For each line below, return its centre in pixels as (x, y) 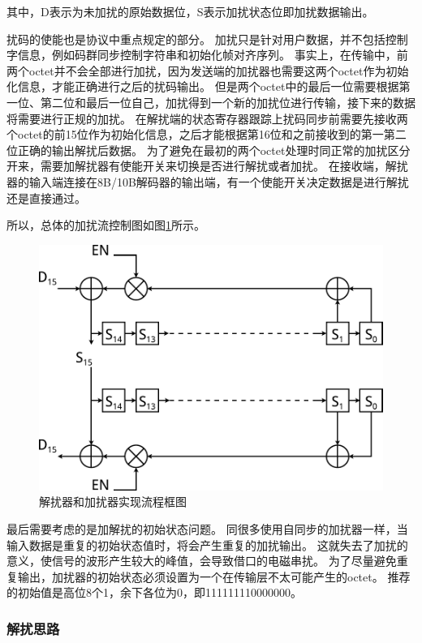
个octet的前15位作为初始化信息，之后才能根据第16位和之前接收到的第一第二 (207, 134)
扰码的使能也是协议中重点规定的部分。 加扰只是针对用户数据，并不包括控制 (207, 39)
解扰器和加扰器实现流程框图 (113, 502)
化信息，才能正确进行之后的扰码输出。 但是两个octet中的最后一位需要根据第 (209, 86)
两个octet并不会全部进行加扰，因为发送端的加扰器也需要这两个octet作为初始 (208, 70)
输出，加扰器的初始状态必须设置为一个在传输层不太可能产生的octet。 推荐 (214, 576)
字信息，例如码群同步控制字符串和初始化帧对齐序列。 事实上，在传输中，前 (207, 55)
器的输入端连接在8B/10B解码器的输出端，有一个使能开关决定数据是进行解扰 (208, 181)
